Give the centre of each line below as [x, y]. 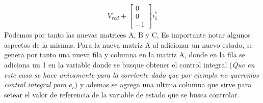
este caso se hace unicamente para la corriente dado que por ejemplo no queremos [131, 74]
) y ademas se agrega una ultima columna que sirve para [163, 84]
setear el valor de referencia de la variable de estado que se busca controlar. [122, 94]
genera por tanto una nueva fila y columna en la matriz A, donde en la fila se [125, 55]
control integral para [35, 84]
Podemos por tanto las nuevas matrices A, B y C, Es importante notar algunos [127, 35]
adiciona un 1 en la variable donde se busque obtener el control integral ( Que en [129, 64]
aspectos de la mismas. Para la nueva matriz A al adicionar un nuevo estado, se [128, 44]
